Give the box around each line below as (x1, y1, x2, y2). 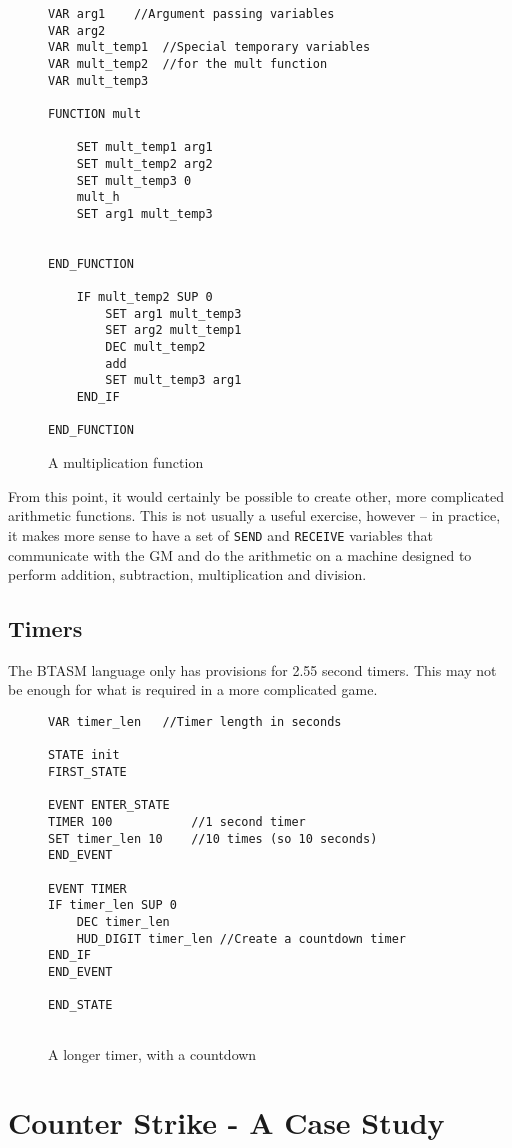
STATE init (48, 748, 120, 763)
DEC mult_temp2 (105, 340, 206, 355)
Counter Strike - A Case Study (8, 1102, 445, 1143)
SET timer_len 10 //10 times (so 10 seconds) (48, 831, 378, 846)
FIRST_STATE (48, 765, 127, 780)
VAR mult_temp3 (48, 73, 149, 88)
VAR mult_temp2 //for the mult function (48, 56, 328, 71)
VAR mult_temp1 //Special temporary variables (48, 40, 371, 55)
